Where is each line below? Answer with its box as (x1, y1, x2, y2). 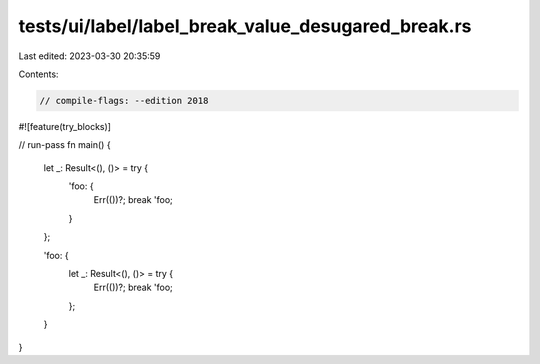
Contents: (18, 68, 59, 80)
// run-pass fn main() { (18, 139, 111, 151)
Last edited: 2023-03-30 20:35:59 (18, 50, 161, 62)
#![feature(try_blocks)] (18, 120, 112, 132)
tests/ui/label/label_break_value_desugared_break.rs (18, 15, 472, 37)
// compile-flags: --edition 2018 (39, 95, 209, 106)
